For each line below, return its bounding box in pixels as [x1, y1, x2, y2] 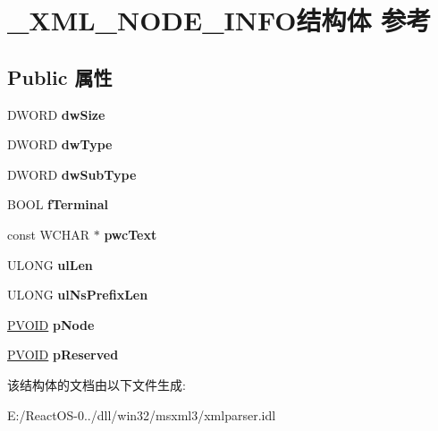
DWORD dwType [7, 135, 113, 154]
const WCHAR [7, 224, 90, 243]
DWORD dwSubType [7, 165, 137, 183]
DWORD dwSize [7, 105, 105, 123]
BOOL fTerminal [7, 195, 109, 214]
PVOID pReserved [7, 345, 119, 364]
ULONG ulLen [7, 255, 93, 274]
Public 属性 [7, 63, 113, 90]
